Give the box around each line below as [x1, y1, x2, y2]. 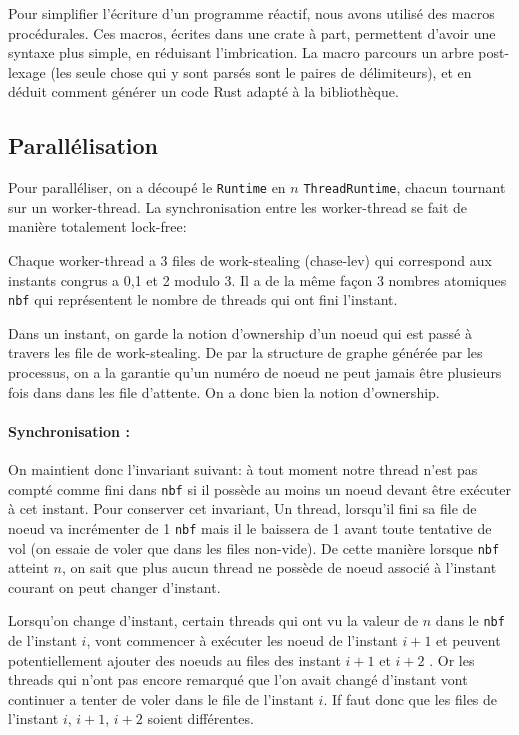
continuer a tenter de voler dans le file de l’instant [8, 688, 314, 709]
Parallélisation [8, 130, 158, 161]
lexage [8, 61, 46, 82]
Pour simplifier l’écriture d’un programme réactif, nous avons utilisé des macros [8, 3, 495, 23]
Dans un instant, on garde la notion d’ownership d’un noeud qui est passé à [8, 322, 472, 343]
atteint [8, 557, 49, 578]
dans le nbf [435, 610, 505, 631]
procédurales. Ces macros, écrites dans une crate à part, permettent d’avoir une [8, 22, 496, 43]
